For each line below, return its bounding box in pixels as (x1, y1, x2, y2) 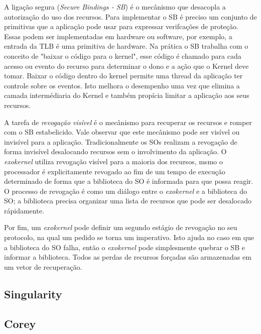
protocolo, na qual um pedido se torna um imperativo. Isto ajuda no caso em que (4, 232, 254, 243)
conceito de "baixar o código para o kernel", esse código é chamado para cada (4, 50, 241, 61)
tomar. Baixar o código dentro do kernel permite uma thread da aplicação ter (4, 70, 243, 81)
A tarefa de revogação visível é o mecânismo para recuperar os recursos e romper (4, 117, 252, 127)
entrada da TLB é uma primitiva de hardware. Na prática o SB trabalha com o (4, 41, 248, 51)
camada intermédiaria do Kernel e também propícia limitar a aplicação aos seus (4, 90, 249, 100)
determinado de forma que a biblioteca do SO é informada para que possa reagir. (4, 176, 253, 186)
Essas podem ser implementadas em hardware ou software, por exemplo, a (4, 31, 232, 41)
